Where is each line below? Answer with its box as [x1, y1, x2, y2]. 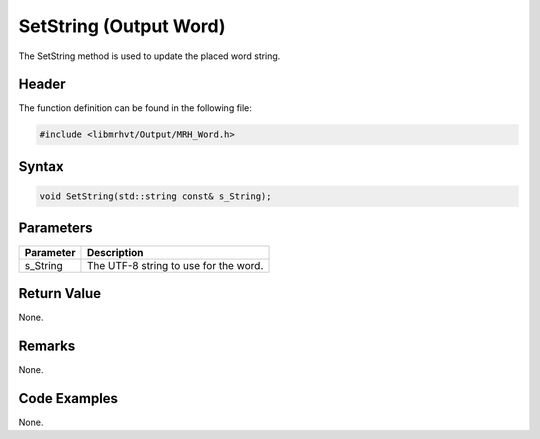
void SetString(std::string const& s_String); [39, 191, 272, 202]
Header [18, 76, 66, 93]
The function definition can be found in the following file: [18, 102, 252, 114]
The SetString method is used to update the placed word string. [18, 50, 281, 62]
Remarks [18, 337, 76, 354]
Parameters [18, 220, 93, 237]
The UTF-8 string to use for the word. [86, 258, 264, 272]
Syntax [18, 158, 64, 175]
